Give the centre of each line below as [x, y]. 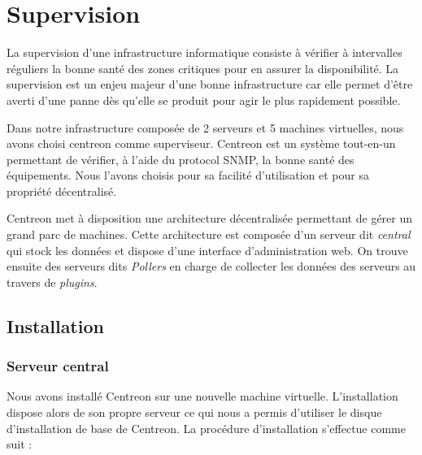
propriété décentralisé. [62, 191]
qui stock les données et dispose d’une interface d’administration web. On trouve [207, 250]
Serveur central [58, 366]
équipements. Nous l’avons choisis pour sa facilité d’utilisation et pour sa [188, 175]
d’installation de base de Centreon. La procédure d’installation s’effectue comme [206, 428]
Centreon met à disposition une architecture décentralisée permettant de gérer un [210, 218]
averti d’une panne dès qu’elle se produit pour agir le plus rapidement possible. [204, 100]
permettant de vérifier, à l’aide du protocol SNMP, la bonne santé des [181, 159]
